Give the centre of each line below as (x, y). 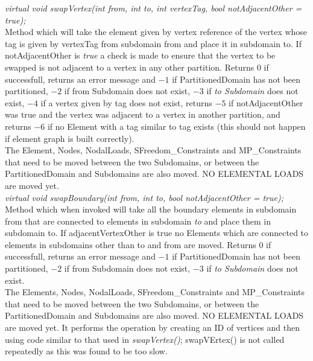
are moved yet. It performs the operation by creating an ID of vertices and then (153, 327)
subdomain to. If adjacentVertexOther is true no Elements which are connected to (157, 233)
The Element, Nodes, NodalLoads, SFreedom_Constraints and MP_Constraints (153, 150)
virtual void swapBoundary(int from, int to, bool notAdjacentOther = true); (144, 197)
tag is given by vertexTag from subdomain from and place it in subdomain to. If (153, 43)
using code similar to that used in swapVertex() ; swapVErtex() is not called (145, 339)
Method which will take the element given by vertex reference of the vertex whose (156, 32)
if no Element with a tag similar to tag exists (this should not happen (176, 126)
